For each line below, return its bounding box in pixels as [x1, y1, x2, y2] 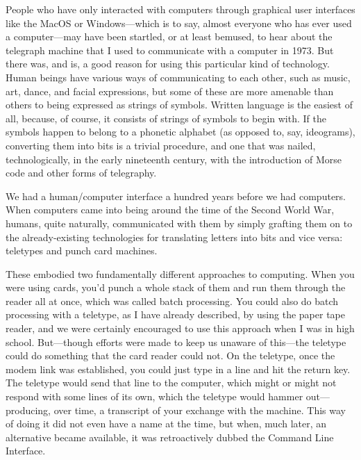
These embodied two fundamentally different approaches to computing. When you [6, 266, 355, 281]
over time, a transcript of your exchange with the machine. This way [53, 402, 346, 417]
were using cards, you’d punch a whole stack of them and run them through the [6, 280, 346, 295]
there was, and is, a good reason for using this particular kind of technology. [6, 56, 330, 71]
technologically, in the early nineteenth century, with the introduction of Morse [6, 151, 342, 166]
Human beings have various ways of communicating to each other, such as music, [6, 69, 351, 84]
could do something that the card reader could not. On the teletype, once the [6, 348, 335, 363]
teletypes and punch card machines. [6, 243, 158, 258]
